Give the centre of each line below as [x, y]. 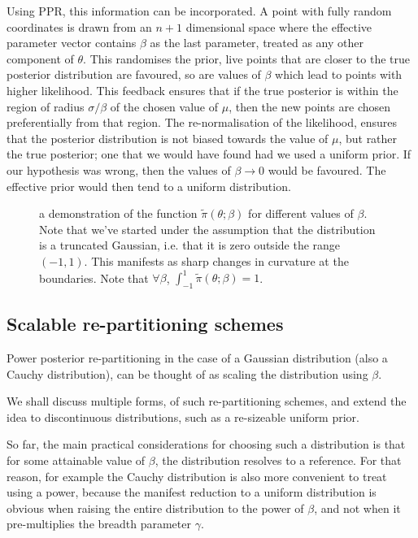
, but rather [368, 138]
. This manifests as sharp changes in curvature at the [216, 260]
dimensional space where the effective [279, 26]
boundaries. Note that [94, 277]
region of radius [46, 106]
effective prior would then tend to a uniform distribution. [149, 186]
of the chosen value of [164, 106]
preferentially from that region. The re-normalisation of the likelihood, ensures [202, 122]
